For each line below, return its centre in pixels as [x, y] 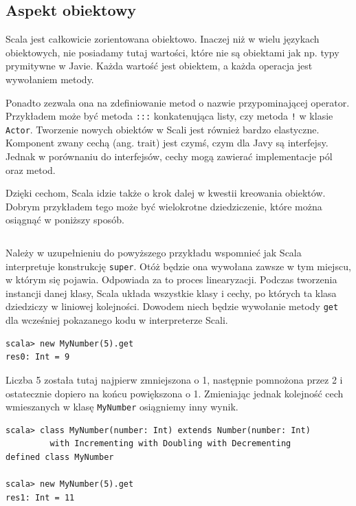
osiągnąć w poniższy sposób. [65, 220]
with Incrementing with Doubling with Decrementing [170, 444]
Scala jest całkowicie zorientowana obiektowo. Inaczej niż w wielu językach [163, 39]
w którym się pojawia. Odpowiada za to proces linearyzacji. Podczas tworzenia [171, 279]
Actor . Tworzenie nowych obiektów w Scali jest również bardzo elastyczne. [163, 129]
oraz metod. [31, 169]
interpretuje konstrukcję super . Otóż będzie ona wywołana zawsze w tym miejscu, [178, 266]
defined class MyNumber [60, 457]
